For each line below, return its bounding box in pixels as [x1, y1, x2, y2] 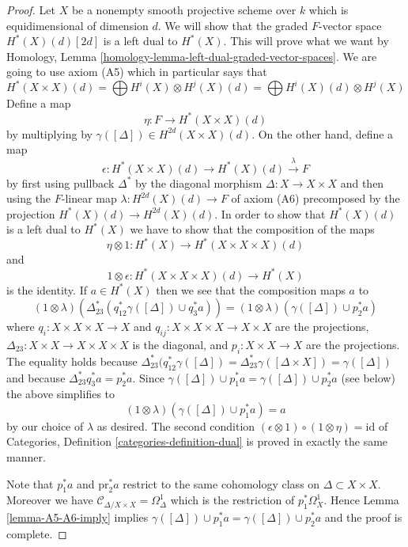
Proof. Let [6, 2, 55, 17]
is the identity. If [6, 281, 87, 298]
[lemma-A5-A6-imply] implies [6, 508, 149, 525]
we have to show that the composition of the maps [130, 221, 375, 237]
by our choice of [6, 417, 84, 434]
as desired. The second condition [96, 417, 255, 434]
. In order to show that [214, 205, 326, 222]
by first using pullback [6, 174, 115, 191]
